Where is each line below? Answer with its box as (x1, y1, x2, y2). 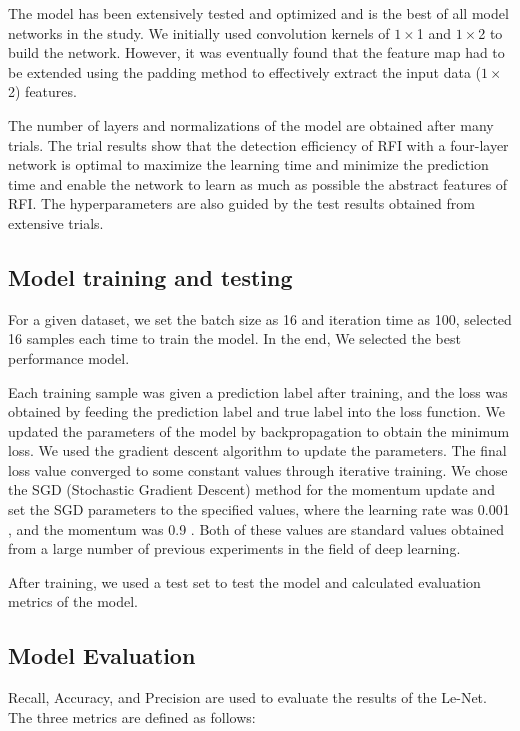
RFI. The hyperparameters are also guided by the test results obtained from (8, 193, 475, 214)
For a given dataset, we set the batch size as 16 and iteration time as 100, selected (8, 308, 512, 329)
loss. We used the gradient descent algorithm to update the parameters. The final (8, 440, 507, 461)
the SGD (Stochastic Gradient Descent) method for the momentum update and (8, 479, 495, 500)
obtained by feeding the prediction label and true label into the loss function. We (8, 401, 505, 422)
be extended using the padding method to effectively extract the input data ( (8, 61, 482, 82)
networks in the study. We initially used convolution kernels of (8, 22, 390, 43)
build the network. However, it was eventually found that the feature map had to (8, 42, 505, 63)
